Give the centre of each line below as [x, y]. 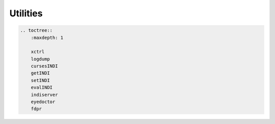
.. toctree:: [36, 30]
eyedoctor [43, 102]
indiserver [44, 95]
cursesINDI [44, 66]
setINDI [40, 80]
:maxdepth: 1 [47, 38]
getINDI [40, 73]
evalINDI [42, 88]
